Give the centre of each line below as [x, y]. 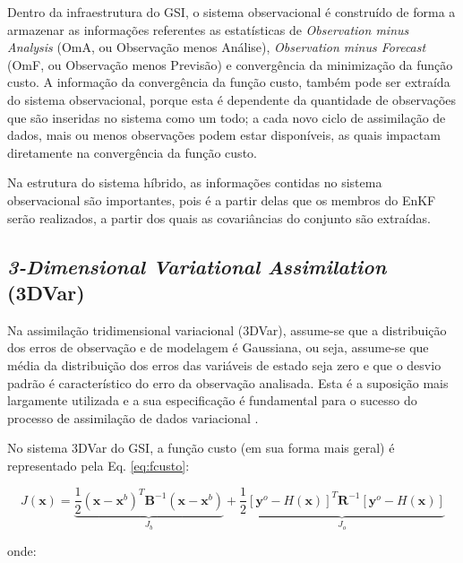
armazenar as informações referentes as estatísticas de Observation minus [208, 29]
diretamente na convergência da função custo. [132, 152]
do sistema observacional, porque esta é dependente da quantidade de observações [232, 99]
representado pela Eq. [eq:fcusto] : [99, 465]
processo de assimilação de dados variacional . [133, 417]
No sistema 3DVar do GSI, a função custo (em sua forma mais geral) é [201, 448]
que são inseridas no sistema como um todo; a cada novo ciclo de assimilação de [227, 117]
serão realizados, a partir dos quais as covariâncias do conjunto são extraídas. [219, 217]
